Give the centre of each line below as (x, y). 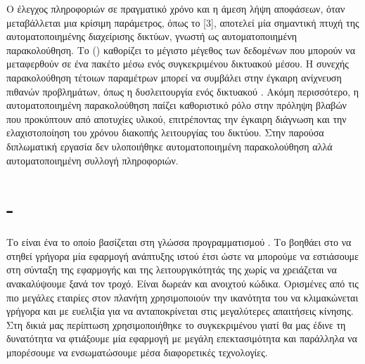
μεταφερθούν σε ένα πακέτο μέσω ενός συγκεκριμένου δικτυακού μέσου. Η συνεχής (178, 64)
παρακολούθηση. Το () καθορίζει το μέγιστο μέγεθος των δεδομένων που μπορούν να (181, 50)
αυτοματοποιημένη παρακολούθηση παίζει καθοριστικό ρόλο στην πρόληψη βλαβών (177, 105)
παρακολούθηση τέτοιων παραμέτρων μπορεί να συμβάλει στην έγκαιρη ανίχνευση (174, 77)
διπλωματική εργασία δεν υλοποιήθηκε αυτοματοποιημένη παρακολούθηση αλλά (169, 146)
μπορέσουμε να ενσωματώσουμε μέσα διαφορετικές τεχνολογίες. (137, 352)
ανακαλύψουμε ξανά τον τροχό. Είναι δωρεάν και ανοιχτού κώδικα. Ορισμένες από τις (182, 284)
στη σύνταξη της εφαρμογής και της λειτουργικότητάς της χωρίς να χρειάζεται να (172, 269)
